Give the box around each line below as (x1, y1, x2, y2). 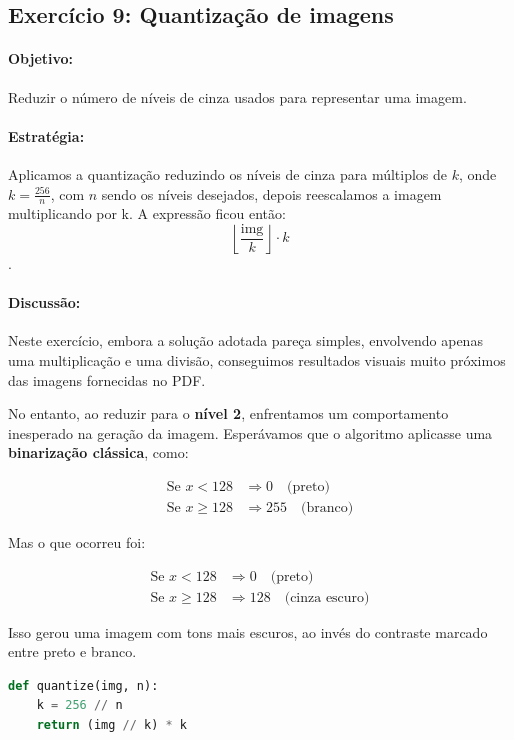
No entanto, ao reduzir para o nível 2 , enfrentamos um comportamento (8, 403, 449, 424)
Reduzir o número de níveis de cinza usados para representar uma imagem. (8, 86, 467, 107)
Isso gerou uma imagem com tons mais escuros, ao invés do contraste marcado (8, 621, 488, 642)
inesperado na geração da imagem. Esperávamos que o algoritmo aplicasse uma (8, 422, 493, 443)
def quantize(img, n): (8, 678, 159, 693)
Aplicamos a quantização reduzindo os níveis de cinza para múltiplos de (8, 163, 448, 184)
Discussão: (8, 292, 81, 313)
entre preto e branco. (8, 641, 137, 662)
